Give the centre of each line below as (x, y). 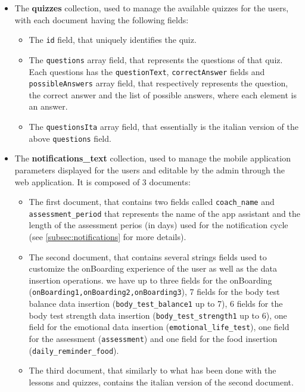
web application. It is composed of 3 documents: (102, 181)
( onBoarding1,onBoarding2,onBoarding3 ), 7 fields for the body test (154, 292)
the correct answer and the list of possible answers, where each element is (163, 94)
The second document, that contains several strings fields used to (148, 256)
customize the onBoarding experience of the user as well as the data (153, 268)
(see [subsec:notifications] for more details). (108, 237)
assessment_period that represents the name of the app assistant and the (165, 213)
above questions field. (70, 138)
